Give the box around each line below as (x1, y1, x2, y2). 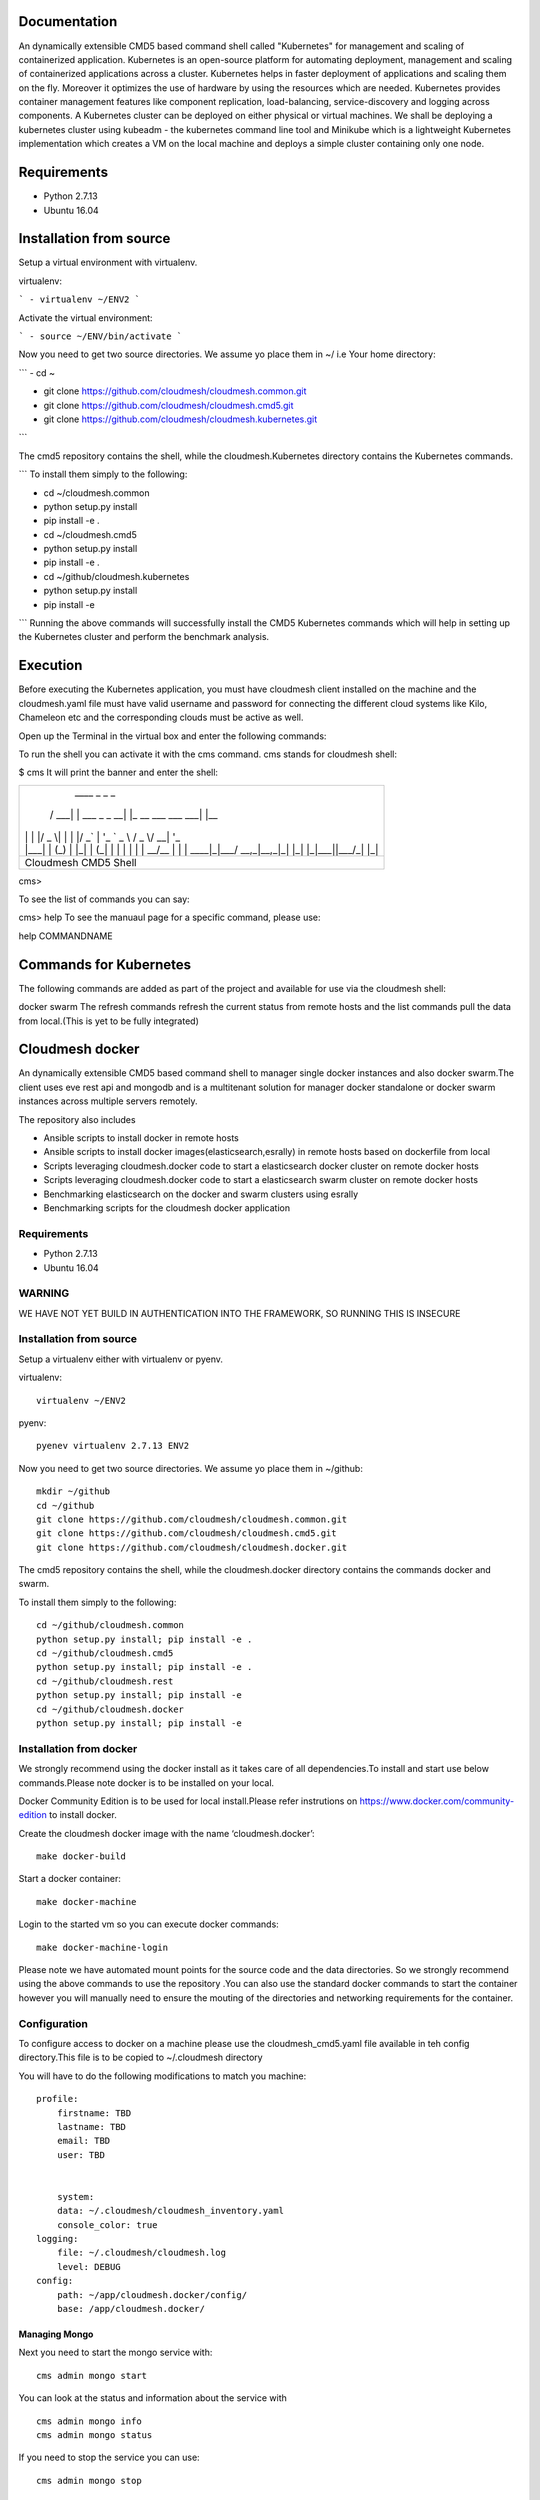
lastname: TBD (56, 2121, 127, 2132)
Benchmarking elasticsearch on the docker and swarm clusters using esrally (43, 1188, 359, 1200)
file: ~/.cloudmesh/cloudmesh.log (56, 2247, 227, 2259)
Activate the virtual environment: (18, 311, 154, 324)
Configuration (18, 2016, 89, 2030)
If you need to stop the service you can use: (18, 2451, 200, 2464)
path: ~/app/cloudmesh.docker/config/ (56, 2289, 248, 2300)
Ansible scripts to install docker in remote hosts (43, 1132, 239, 1144)
